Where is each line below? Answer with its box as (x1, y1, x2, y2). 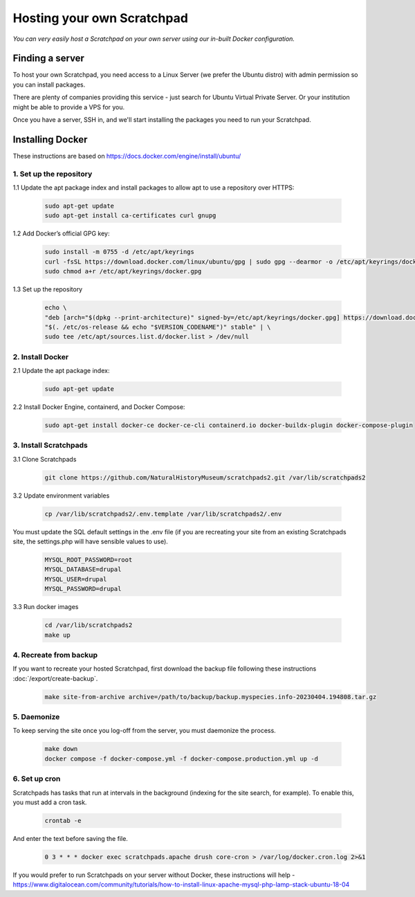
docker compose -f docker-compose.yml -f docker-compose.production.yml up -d (44, 754, 318, 763)
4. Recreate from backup (12, 650, 98, 660)
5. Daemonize (12, 712, 60, 722)
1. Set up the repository (12, 169, 93, 179)
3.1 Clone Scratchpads (12, 455, 77, 463)
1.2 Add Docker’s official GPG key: (12, 229, 110, 238)
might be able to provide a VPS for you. (12, 102, 125, 111)
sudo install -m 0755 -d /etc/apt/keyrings (44, 248, 195, 256)
